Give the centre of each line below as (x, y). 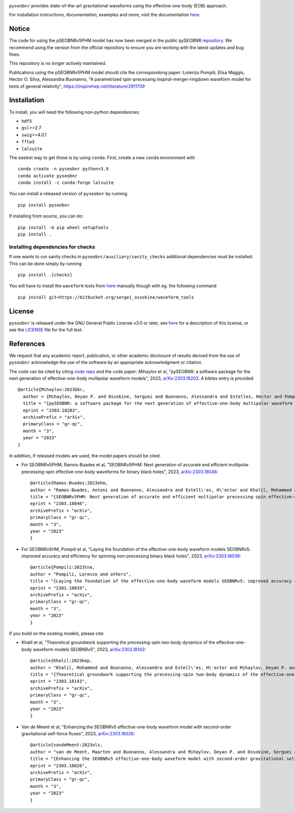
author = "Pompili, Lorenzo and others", (81, 574)
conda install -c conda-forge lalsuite (66, 183)
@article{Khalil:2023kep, (61, 661)
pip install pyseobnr (44, 205)
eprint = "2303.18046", (59, 504)
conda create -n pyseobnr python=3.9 (63, 169)
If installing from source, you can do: (46, 216)
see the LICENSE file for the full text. (46, 330)
